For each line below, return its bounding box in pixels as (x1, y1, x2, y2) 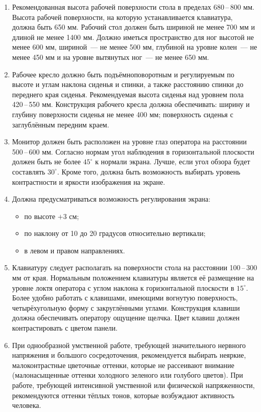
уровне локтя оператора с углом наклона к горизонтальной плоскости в (12, 282, 234, 293)
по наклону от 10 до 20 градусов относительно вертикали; (24, 228, 206, 238)
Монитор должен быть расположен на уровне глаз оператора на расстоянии (12, 136, 247, 147)
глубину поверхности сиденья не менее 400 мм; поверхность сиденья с (12, 109, 233, 119)
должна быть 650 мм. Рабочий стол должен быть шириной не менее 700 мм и (12, 21, 255, 32)
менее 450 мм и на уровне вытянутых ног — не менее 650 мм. (12, 51, 209, 62)
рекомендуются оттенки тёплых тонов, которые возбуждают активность (12, 389, 234, 400)
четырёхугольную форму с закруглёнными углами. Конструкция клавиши (12, 302, 240, 313)
